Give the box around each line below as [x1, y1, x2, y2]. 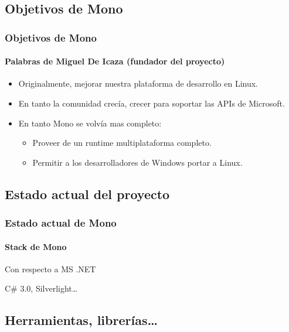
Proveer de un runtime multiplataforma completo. [32, 136, 212, 149]
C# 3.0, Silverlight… [5, 282, 78, 295]
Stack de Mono [5, 240, 67, 252]
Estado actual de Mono [5, 215, 117, 230]
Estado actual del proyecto [5, 184, 170, 203]
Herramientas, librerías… [5, 311, 158, 329]
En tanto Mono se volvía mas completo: [18, 117, 162, 129]
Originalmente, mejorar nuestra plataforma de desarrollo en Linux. [18, 77, 259, 90]
